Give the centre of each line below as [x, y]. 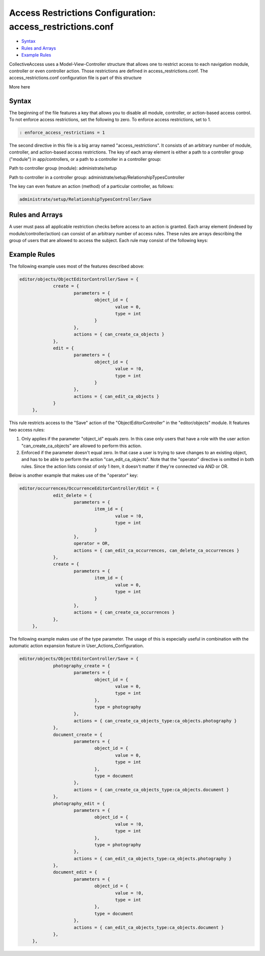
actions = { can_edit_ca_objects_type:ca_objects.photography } [153, 858]
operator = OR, [92, 543]
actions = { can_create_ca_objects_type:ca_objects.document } [151, 789]
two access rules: [27, 430]
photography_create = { [82, 666]
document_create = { [78, 735]
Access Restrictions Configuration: [82, 13]
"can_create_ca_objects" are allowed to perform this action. [81, 446]
